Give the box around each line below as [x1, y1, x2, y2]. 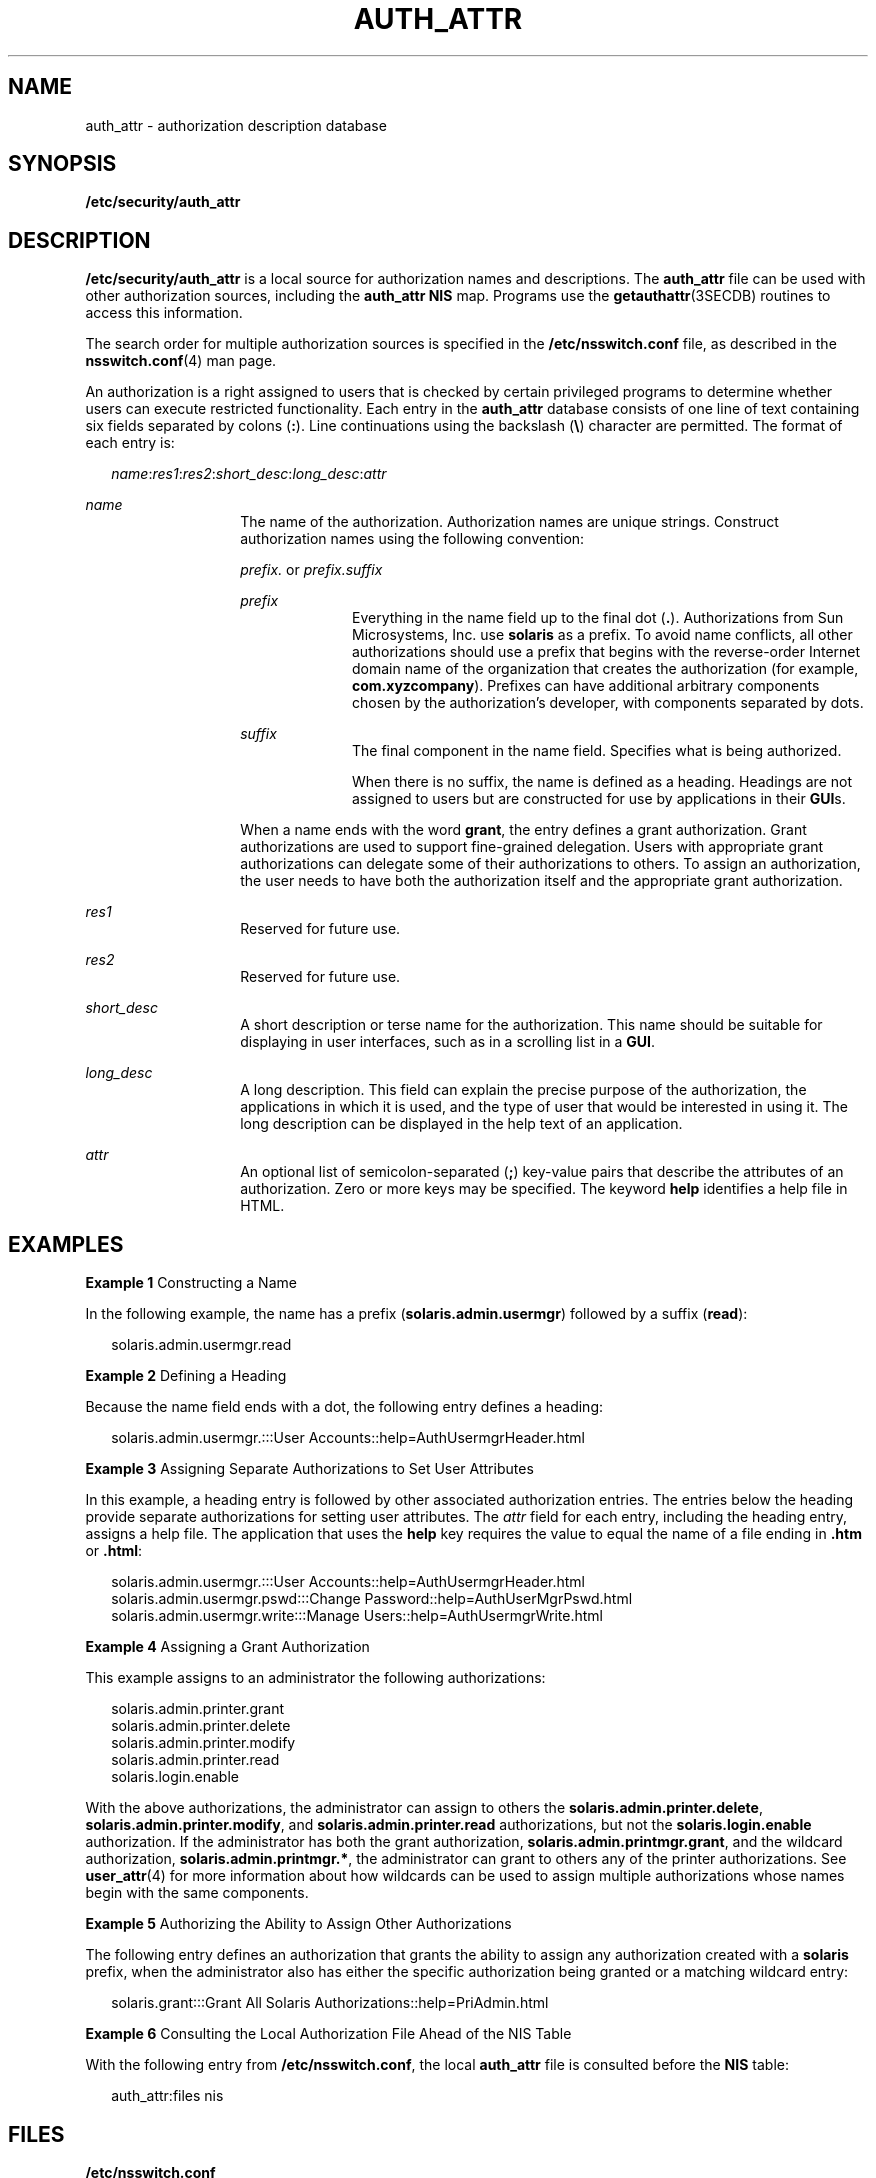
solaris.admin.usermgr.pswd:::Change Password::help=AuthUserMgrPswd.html [111, 1590, 633, 1608]
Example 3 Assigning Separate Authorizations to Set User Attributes [85, 1460, 534, 1478]
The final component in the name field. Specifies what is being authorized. [352, 742, 842, 760]
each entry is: [85, 434, 175, 452]
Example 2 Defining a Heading [85, 1367, 287, 1385]
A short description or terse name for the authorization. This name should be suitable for [240, 1016, 823, 1034]
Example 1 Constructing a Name [85, 1274, 297, 1292]
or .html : [85, 1542, 143, 1560]
